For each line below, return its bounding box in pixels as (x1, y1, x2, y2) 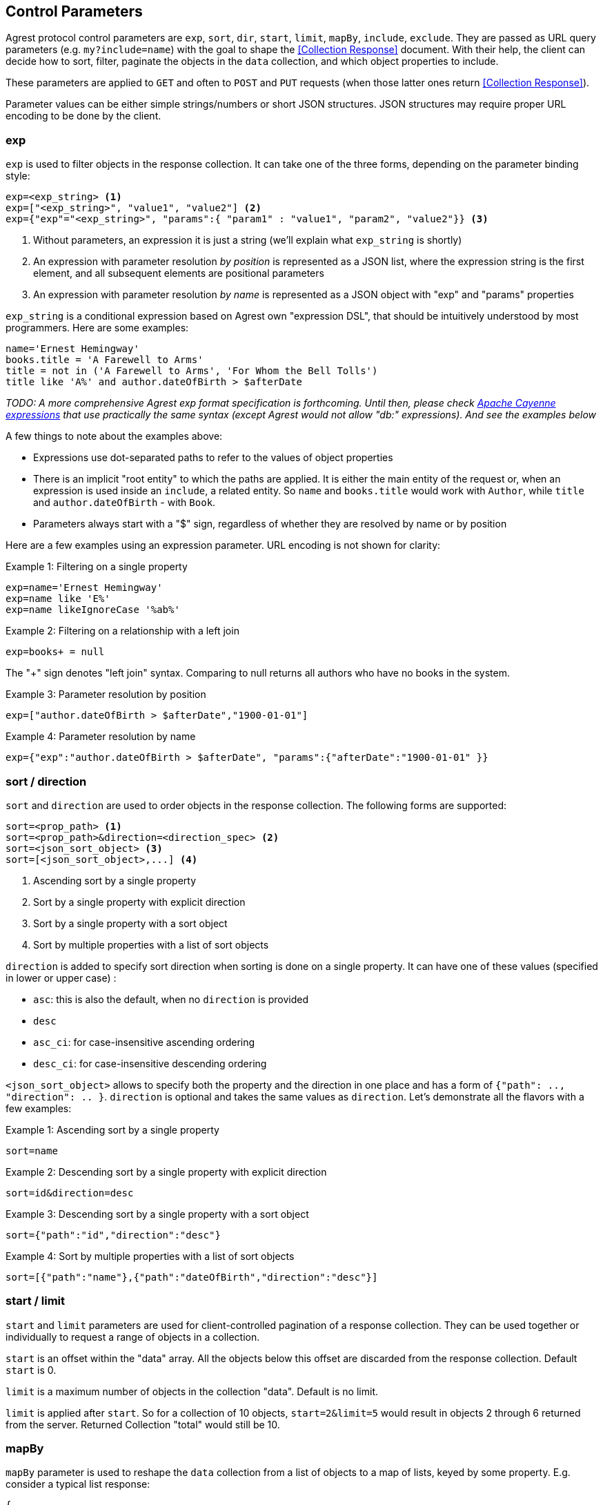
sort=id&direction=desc (6, 1187, 134, 1198)
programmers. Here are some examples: (6, 322, 189, 334)
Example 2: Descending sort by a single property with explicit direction (6, 1165, 327, 1178)
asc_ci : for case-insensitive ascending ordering (33, 1036, 255, 1048)
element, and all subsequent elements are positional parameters (33, 267, 324, 280)
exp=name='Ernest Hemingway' (6, 582, 163, 594)
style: (6, 170, 30, 182)
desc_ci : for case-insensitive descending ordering (33, 1057, 267, 1069)
